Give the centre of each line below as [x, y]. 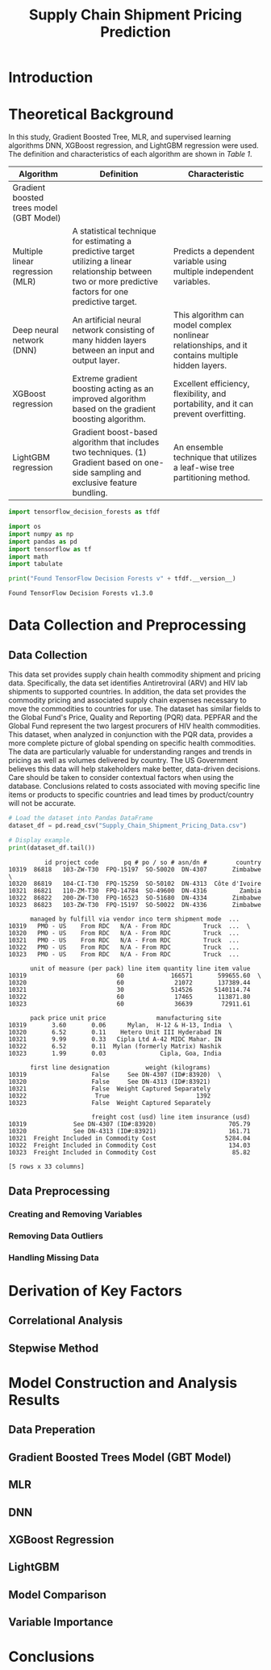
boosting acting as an [113, 389]
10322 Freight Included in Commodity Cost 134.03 [129, 1145]
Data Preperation [52, 1430]
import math [28, 557]
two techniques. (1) [109, 453]
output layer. [96, 361]
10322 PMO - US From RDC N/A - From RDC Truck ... [124, 947]
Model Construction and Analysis [123, 1383]
